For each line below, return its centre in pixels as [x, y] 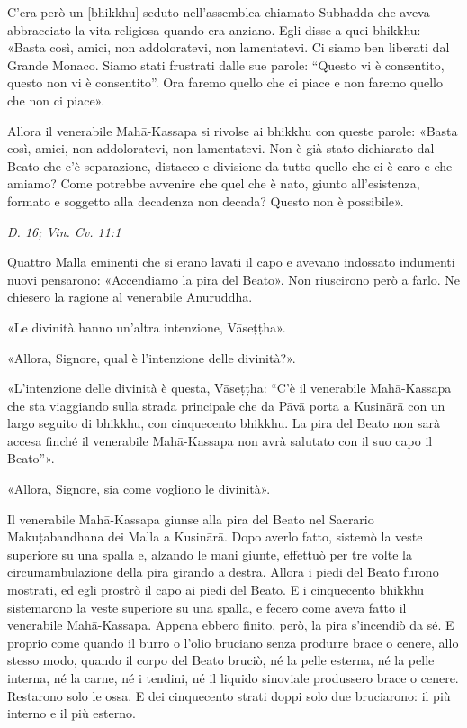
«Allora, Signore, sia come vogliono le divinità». [139, 489]
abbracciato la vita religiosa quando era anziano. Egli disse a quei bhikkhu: [214, 29]
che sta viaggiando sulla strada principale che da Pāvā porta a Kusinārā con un [226, 405]
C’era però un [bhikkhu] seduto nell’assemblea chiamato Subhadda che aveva [219, 12]
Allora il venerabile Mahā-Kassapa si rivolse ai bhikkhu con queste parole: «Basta [233, 130]
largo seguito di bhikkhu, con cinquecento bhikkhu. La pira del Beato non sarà [224, 423]
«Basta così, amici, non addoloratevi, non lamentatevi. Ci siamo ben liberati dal [229, 47]
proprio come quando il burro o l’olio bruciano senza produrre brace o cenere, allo [233, 642]
